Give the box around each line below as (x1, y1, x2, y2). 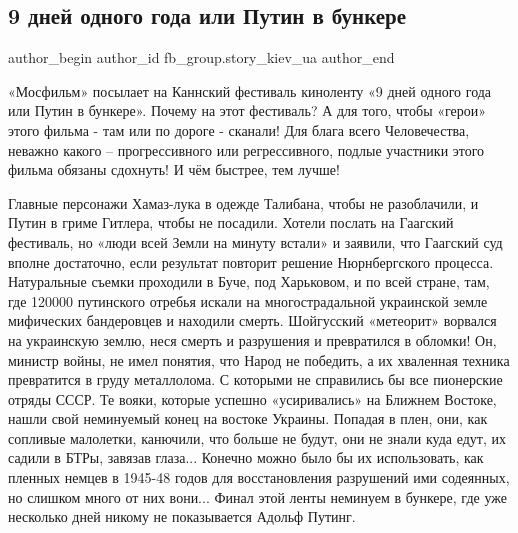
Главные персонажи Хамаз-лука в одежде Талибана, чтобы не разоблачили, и (8, 192, 479, 213)
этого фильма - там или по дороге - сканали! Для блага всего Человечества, (8, 119, 470, 140)
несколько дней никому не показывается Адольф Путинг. (8, 506, 356, 527)
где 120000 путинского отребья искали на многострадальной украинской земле (8, 290, 488, 311)
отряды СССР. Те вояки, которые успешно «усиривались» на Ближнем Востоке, (8, 388, 497, 409)
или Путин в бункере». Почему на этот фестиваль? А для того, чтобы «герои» (8, 100, 487, 121)
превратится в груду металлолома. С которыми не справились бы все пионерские (8, 369, 503, 390)
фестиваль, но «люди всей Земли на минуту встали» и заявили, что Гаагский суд (8, 231, 503, 252)
